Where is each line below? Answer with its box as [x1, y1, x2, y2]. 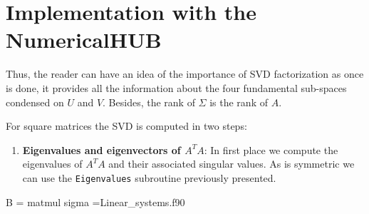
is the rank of [209, 94, 268, 109]
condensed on [6, 94, 64, 109]
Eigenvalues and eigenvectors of [22, 142, 181, 157]
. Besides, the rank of [103, 94, 195, 109]
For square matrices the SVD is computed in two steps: [6, 118, 247, 133]
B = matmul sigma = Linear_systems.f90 [6, 194, 185, 209]
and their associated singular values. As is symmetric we [108, 156, 355, 171]
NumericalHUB [6, 25, 162, 54]
